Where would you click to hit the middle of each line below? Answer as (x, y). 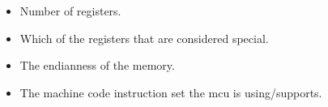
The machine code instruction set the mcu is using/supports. (171, 92)
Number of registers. (70, 11)
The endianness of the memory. (97, 65)
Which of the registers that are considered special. (144, 38)
